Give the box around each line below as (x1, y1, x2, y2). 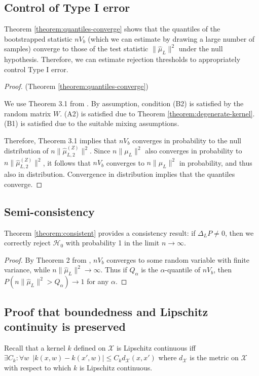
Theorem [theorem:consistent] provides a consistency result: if (4, 227, 196, 238)
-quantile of (165, 264, 200, 275)
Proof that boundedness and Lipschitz (4, 303, 208, 319)
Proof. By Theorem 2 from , (4, 254, 91, 265)
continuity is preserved (4, 319, 126, 334)
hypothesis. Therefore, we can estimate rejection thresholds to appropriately (4, 54, 241, 65)
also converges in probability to (145, 145, 242, 155)
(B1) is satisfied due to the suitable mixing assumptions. (4, 118, 179, 129)
